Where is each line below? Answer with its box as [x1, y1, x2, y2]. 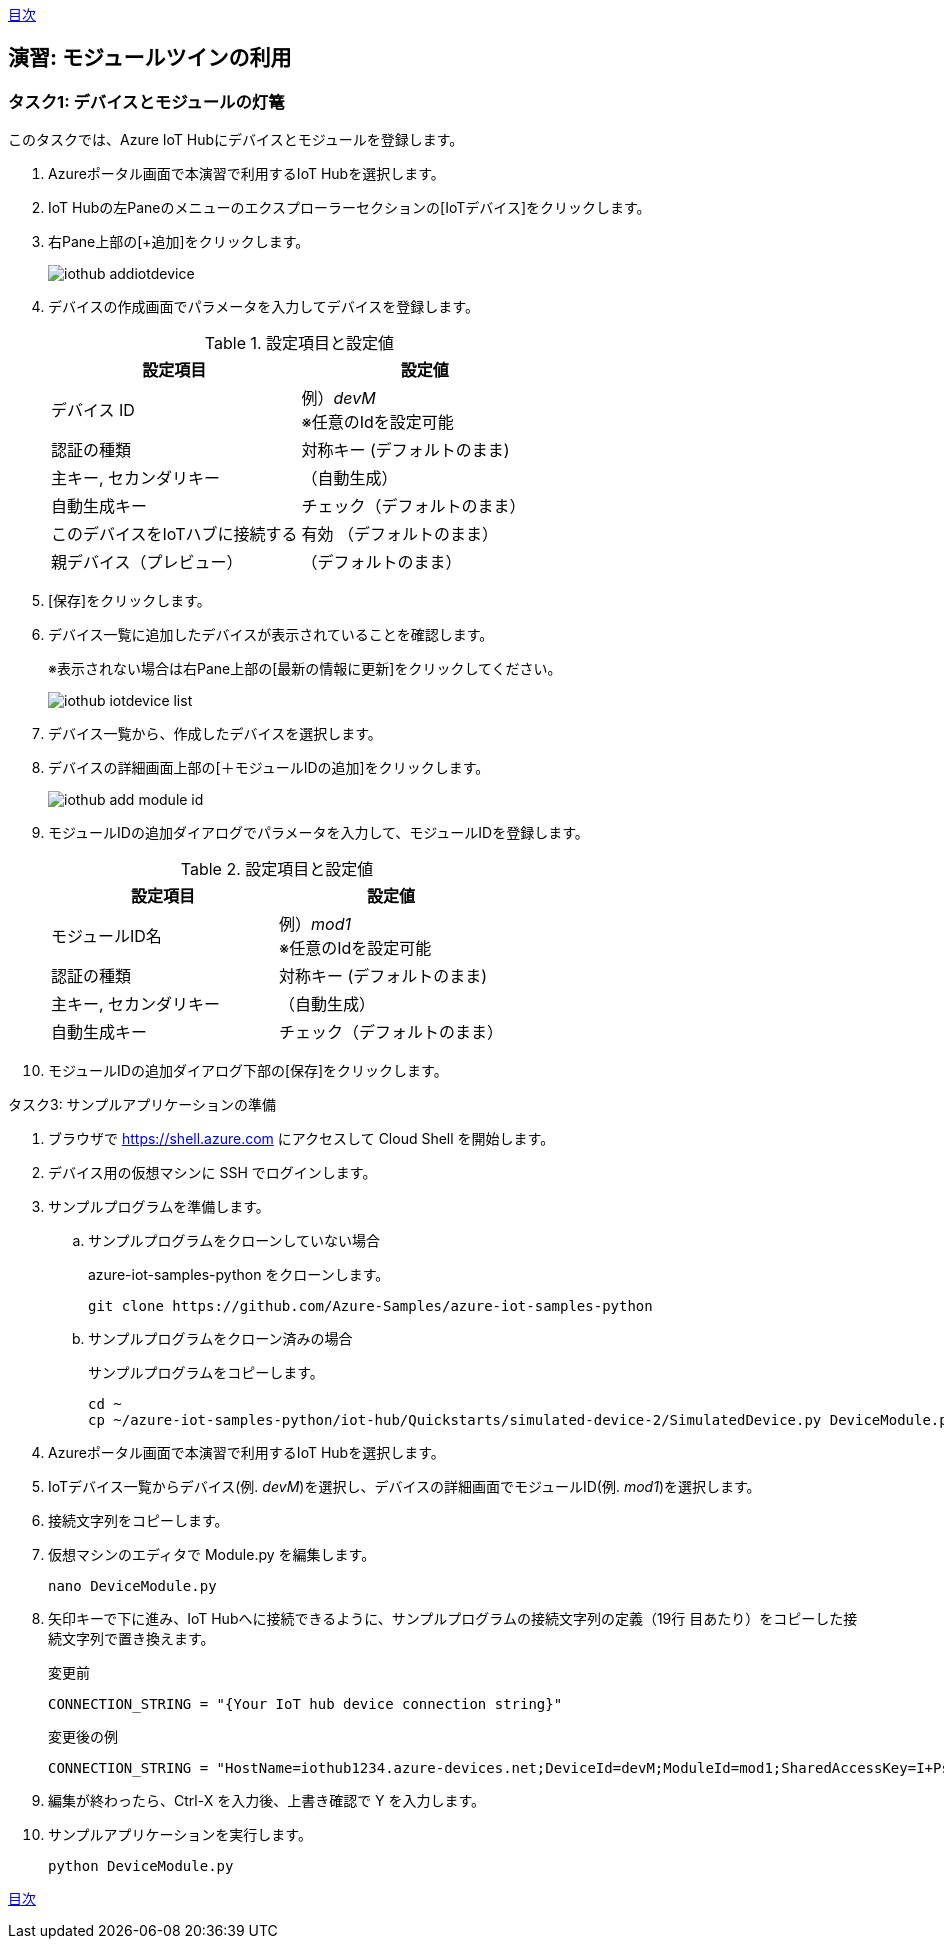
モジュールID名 [51, 926, 162, 947]
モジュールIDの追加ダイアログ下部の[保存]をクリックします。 [48, 1062, 448, 1080]
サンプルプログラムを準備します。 [48, 1198, 270, 1216]
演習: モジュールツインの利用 [8, 45, 292, 71]
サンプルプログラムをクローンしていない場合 [88, 1232, 381, 1250]
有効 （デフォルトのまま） [301, 524, 499, 545]
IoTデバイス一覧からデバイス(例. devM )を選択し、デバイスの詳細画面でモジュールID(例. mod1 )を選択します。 [48, 1478, 761, 1496]
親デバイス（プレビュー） [51, 552, 243, 573]
